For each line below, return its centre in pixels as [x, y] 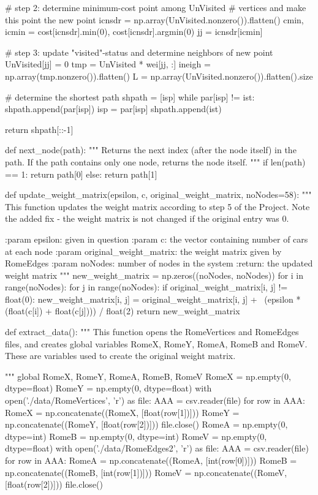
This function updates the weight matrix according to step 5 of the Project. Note [157, 206]
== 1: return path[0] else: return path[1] [81, 174]
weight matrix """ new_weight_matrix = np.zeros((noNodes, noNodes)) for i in [154, 275]
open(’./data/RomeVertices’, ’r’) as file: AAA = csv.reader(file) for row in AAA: [155, 400]
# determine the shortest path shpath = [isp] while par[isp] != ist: [130, 96]
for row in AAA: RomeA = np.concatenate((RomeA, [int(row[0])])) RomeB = [151, 460]
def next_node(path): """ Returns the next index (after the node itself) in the [151, 150]
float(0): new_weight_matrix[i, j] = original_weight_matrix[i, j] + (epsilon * [153, 299]
